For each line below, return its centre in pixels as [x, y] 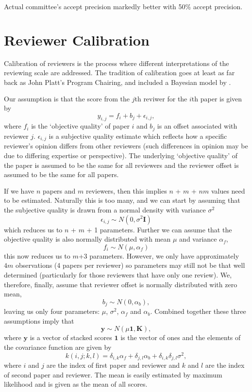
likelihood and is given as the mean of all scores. [76, 384]
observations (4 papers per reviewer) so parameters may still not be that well [130, 265]
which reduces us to [33, 229]
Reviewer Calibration [77, 40]
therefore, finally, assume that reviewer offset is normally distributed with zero [121, 284]
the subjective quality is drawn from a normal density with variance [105, 209]
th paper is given [217, 98]
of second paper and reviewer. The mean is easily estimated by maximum [113, 374]
